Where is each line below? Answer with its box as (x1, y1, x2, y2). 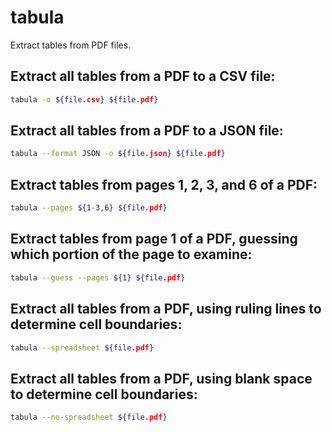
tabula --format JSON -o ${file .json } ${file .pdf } (10, 149, 226, 159)
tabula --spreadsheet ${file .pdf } (10, 342, 155, 353)
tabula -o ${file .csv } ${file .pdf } (10, 94, 159, 105)
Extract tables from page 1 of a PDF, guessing (10, 231, 298, 248)
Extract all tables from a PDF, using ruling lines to (10, 301, 322, 318)
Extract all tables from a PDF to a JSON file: (10, 122, 284, 140)
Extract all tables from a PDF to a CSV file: (10, 68, 276, 85)
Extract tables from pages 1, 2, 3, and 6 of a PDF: (10, 176, 318, 193)
